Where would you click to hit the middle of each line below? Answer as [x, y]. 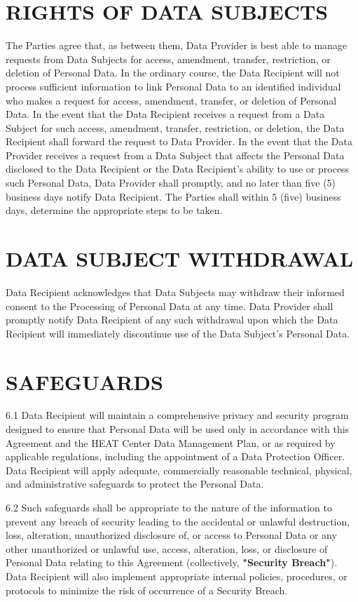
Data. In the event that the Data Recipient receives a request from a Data [165, 114]
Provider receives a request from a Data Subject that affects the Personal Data [175, 155]
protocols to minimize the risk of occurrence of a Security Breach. [147, 590]
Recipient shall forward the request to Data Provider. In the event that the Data [179, 141]
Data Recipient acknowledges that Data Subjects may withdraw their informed [175, 292]
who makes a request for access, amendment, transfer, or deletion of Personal [171, 100]
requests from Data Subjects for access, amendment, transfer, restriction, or [168, 59]
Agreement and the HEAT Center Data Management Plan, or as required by [171, 442]
